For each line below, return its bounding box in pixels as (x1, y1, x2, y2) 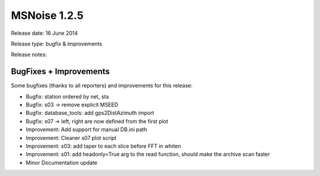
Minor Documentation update (25, 159, 98, 166)
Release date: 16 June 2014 (11, 30, 78, 37)
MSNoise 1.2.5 (11, 9, 84, 22)
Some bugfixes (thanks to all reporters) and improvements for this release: (11, 82, 193, 89)
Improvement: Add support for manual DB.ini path (25, 126, 148, 133)
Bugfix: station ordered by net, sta (25, 93, 109, 100)
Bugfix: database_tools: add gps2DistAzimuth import (25, 109, 154, 116)
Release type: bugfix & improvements (11, 40, 103, 47)
